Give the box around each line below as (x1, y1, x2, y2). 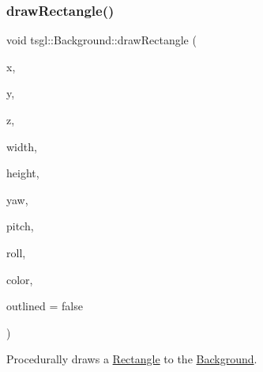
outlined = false (6, 298, 83, 314)
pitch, (6, 218, 34, 234)
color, (6, 271, 33, 287)
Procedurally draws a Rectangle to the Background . (6, 351, 257, 367)
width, (6, 138, 37, 154)
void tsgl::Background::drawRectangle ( (6, 32, 197, 48)
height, (6, 165, 39, 181)
